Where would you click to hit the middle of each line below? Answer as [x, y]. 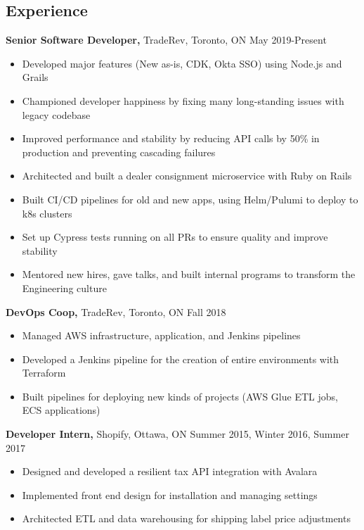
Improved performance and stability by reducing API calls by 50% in [171, 138]
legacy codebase [56, 114]
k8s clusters [47, 213]
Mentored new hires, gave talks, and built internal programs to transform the [189, 274]
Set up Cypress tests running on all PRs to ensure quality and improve [175, 237]
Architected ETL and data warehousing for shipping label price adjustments [186, 518]
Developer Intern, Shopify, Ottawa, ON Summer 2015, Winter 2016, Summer [177, 434]
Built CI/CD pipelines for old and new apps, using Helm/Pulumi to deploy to [190, 199]
